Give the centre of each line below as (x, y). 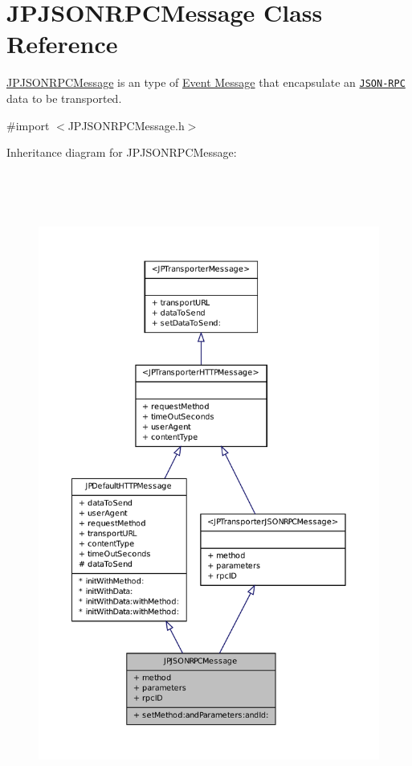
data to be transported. (64, 98)
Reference (62, 44)
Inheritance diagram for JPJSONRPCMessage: (122, 152)
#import (28, 125)
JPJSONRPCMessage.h (126, 125)
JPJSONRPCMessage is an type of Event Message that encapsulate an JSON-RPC (206, 82)
